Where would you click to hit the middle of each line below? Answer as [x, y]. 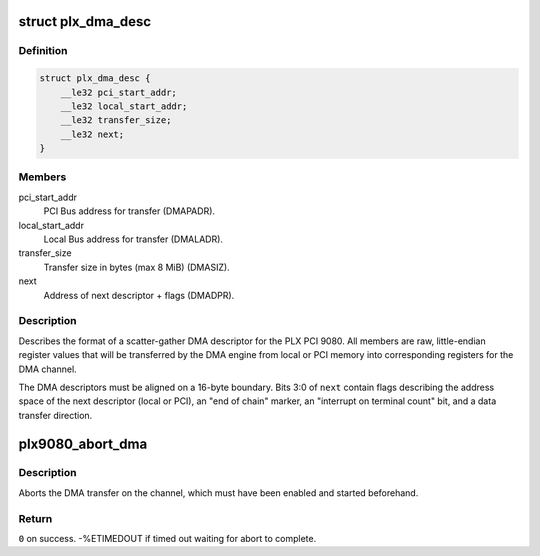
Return [35, 518]
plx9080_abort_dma [83, 443]
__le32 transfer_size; [116, 120]
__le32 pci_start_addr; [118, 92]
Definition [43, 51]
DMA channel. [47, 369]
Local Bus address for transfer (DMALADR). [133, 239]
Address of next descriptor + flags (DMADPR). [139, 295]
